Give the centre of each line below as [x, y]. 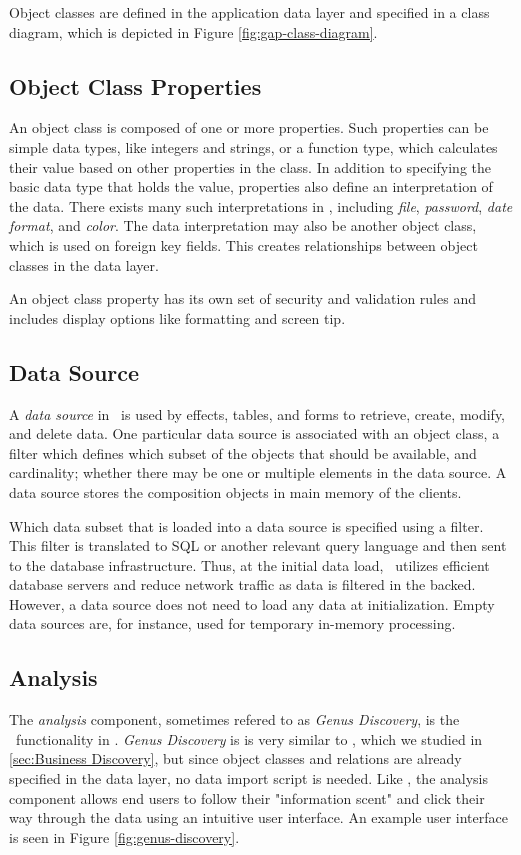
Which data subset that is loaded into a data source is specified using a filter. [246, 525]
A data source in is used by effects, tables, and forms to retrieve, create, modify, [257, 413]
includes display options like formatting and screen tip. [177, 317]
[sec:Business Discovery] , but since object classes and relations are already [235, 758]
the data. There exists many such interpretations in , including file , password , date [261, 205]
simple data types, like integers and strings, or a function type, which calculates [253, 146]
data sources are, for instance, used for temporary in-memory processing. [232, 623]
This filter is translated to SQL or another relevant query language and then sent [258, 545]
